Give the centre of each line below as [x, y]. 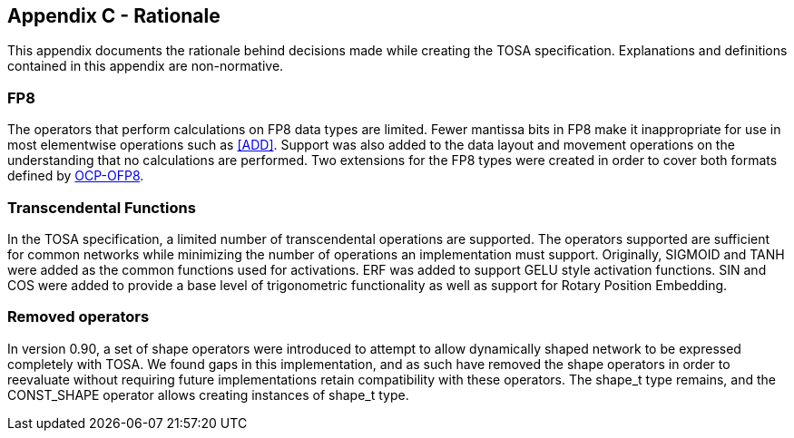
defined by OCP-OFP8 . [76, 176]
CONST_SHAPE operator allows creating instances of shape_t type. [208, 394]
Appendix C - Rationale [114, 16]
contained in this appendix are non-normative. [146, 66]
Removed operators [78, 317]
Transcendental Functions [102, 207]
